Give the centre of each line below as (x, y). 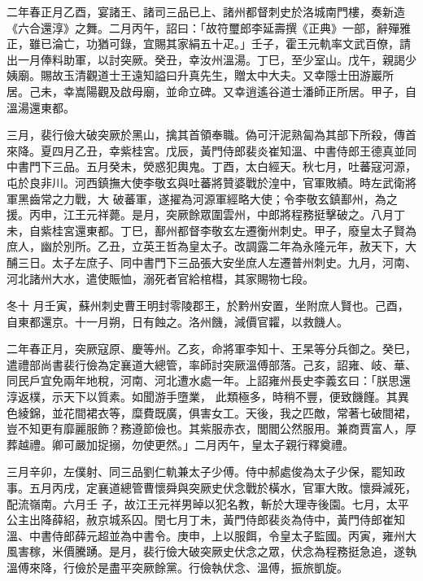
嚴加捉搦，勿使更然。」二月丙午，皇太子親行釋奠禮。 (214, 444)
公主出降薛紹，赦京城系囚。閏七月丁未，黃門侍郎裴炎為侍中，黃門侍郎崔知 (206, 520)
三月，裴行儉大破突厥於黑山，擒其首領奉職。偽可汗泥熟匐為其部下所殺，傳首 (211, 135)
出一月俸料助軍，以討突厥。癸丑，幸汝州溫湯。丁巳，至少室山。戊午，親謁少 (211, 59)
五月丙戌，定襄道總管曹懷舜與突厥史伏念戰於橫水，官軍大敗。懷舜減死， (222, 488)
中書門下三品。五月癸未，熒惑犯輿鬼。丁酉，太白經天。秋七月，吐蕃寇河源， (211, 166)
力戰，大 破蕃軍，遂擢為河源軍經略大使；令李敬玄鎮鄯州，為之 (230, 198)
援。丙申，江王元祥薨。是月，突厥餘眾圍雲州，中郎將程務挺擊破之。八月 (200, 214)
